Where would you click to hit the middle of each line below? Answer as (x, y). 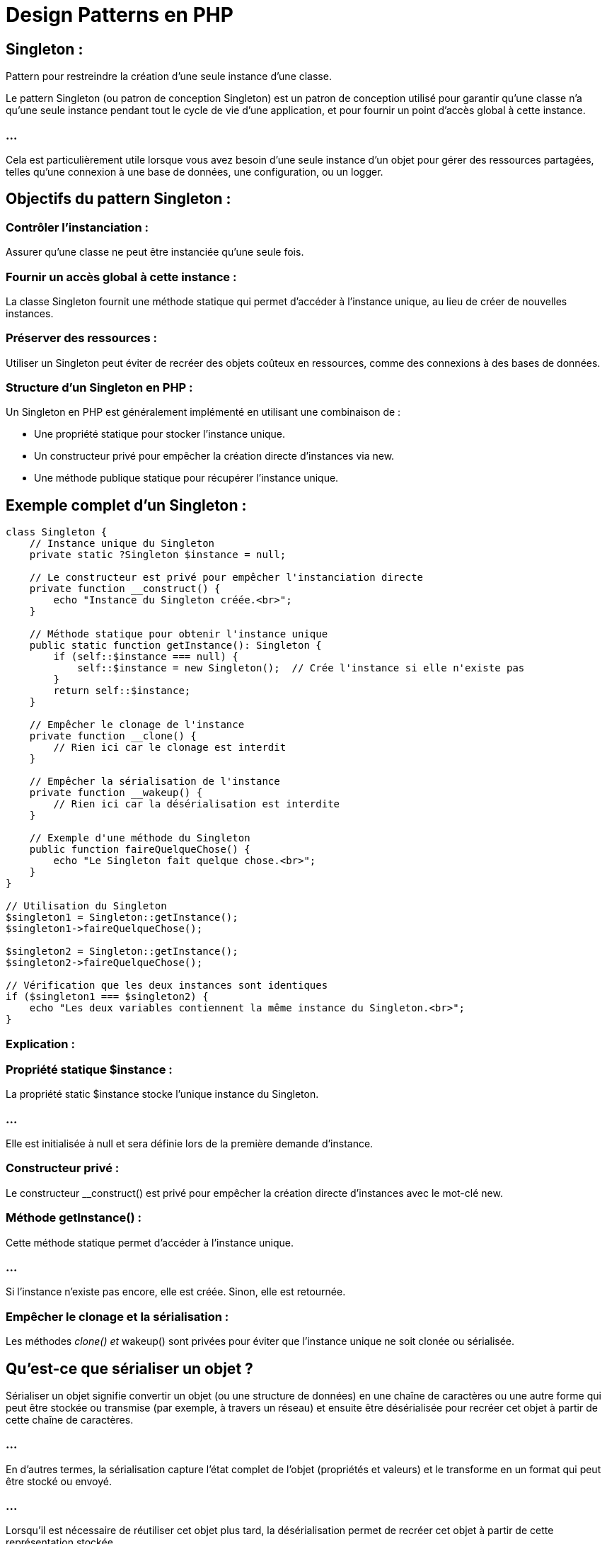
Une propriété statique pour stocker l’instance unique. (160, 434)
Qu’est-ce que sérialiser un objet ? (129, 1368)
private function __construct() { (125, 589)
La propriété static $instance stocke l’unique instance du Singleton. (162, 1094)
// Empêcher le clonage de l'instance (137, 725)
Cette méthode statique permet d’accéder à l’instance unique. (150, 1242)
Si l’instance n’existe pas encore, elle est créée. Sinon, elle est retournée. (176, 1292)
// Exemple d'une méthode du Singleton (140, 838)
